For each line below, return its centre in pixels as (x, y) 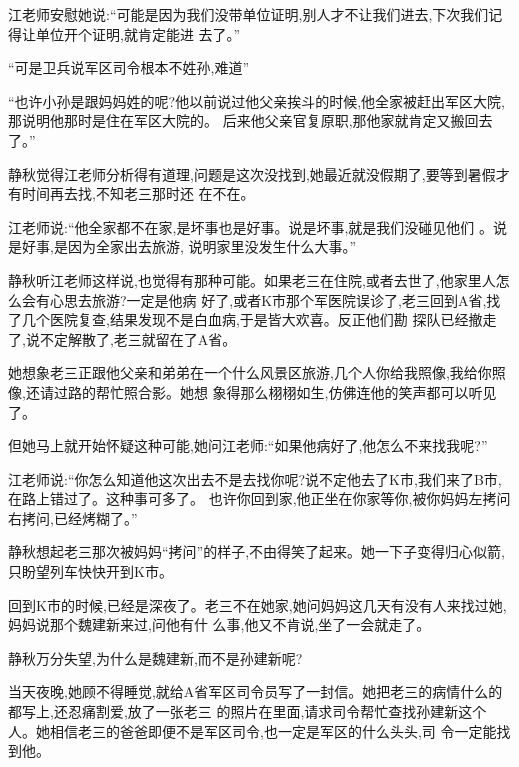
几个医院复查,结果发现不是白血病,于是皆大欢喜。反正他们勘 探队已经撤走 (259, 319)
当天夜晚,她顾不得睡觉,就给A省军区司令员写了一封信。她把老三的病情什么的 (255, 691)
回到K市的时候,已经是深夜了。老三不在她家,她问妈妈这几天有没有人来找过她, (257, 604)
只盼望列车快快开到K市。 (90, 571)
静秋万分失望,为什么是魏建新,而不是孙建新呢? (155, 657)
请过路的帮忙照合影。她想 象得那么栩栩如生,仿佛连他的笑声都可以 (254, 391)
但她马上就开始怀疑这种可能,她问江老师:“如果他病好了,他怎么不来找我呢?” (248, 445)
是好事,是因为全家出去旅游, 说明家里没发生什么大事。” (182, 246)
